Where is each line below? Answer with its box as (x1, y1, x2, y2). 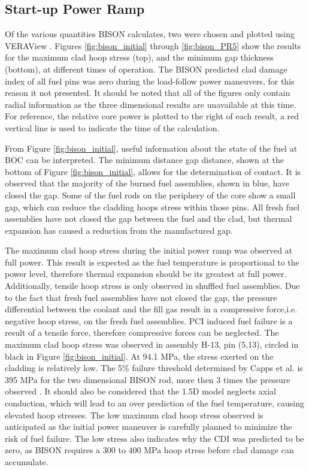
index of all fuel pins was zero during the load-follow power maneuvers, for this (5, 74, 295, 87)
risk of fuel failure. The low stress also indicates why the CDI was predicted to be (5, 432, 304, 444)
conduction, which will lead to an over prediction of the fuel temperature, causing (5, 397, 304, 409)
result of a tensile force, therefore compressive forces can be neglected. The (5, 326, 279, 339)
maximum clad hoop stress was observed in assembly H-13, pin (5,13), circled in (5, 338, 299, 351)
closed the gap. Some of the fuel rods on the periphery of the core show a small (5, 188, 296, 201)
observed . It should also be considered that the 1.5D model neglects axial (5, 385, 276, 397)
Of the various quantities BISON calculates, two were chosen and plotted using (5, 28, 295, 40)
